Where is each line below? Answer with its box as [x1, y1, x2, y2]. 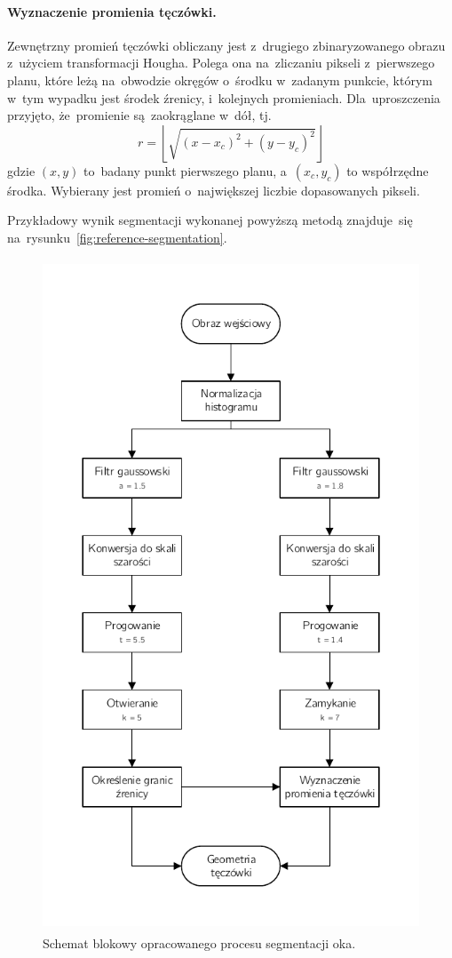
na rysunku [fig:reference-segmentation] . [7, 228, 227, 246]
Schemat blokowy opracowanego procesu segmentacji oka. [43, 934, 356, 953]
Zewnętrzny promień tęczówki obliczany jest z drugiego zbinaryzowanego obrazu [7, 36, 446, 54]
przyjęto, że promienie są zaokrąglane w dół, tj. [7, 106, 272, 124]
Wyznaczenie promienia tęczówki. [7, 2, 217, 20]
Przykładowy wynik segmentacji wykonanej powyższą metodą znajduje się [7, 211, 413, 229]
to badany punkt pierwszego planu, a [83, 161, 287, 180]
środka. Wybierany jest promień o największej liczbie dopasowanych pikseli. [7, 180, 420, 199]
